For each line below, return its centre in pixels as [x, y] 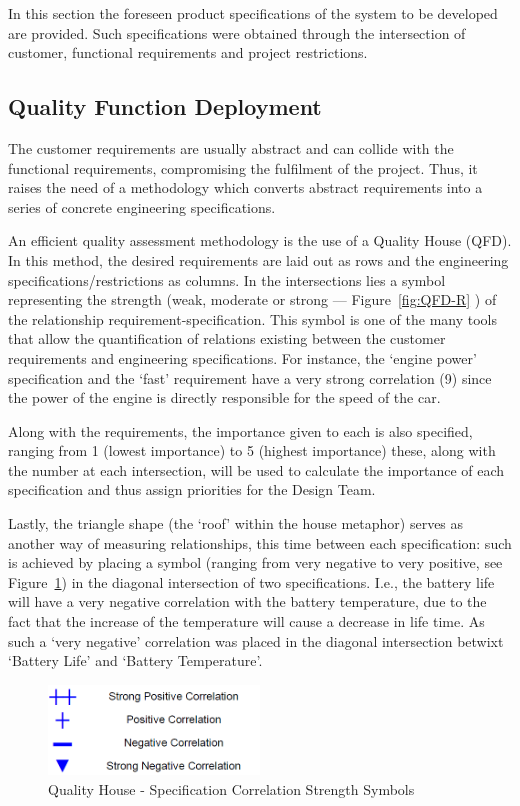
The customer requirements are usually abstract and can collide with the [231, 147]
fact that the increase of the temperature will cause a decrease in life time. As [246, 621]
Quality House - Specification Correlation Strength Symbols [231, 789]
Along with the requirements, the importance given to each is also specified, [240, 430]
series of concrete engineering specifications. [142, 206]
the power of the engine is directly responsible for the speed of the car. [224, 397]
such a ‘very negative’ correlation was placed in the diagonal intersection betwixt [256, 640]
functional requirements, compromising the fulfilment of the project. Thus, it [243, 167]
